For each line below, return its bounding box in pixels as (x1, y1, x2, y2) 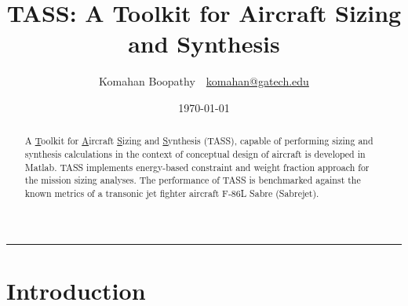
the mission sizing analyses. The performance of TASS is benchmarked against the (24, 173, 361, 187)
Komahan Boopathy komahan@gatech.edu (99, 73, 309, 89)
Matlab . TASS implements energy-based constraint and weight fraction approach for (24, 160, 370, 173)
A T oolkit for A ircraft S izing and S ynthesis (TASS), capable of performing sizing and (24, 134, 373, 148)
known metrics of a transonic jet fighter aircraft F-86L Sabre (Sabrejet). (24, 186, 319, 199)
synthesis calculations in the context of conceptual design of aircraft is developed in (24, 147, 366, 160)
